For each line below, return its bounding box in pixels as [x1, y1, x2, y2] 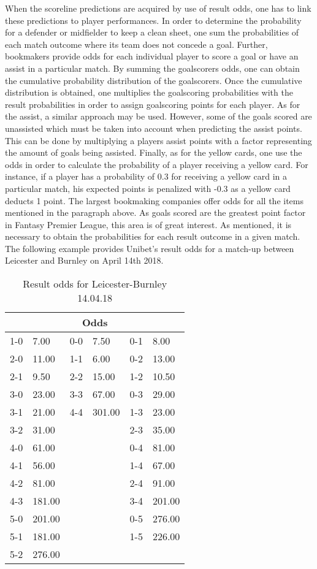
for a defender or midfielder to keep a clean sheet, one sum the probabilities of [5, 26, 299, 39]
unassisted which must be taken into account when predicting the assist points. [5, 121, 302, 134]
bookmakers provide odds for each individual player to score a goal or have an [5, 50, 299, 63]
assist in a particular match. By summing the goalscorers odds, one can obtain [5, 61, 300, 74]
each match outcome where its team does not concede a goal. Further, [5, 37, 268, 50]
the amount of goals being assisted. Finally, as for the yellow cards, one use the [5, 146, 302, 159]
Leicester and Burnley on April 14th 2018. [5, 254, 164, 267]
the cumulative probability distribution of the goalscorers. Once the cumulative [5, 74, 302, 86]
